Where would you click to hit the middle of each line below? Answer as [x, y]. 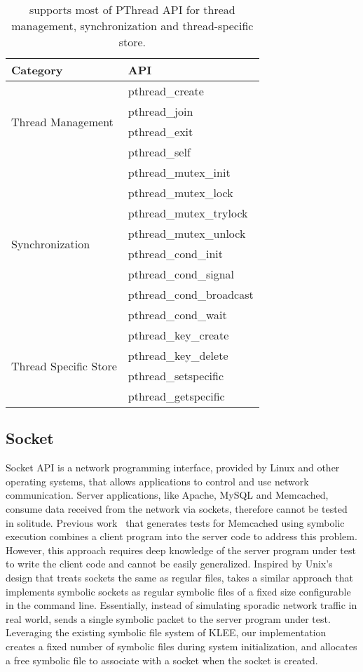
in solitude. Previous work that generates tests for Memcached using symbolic [175, 522]
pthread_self [159, 152]
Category [37, 70]
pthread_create [166, 91]
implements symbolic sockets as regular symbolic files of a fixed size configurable [178, 591]
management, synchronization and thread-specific [132, 26]
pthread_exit [160, 132]
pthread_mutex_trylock [188, 213]
